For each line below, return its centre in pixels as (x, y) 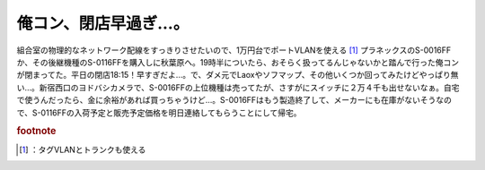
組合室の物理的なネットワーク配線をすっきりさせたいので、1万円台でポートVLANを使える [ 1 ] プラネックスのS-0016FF (234, 50)
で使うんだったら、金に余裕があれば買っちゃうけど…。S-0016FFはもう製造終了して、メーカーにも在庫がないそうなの (234, 100)
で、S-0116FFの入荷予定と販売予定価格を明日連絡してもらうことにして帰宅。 (159, 113)
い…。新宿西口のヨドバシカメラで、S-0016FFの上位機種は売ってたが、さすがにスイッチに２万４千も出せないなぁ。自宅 (238, 87)
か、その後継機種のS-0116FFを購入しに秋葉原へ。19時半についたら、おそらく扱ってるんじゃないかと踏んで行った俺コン (238, 62)
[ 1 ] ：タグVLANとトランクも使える (83, 149)
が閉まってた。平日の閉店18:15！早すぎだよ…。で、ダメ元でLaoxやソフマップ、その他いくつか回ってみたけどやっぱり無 (238, 75)
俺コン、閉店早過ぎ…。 (103, 23)
